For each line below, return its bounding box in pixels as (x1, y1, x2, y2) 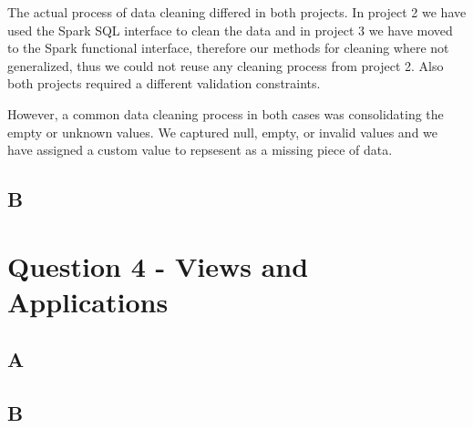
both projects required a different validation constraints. (7, 74, 321, 93)
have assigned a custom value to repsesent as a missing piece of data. (7, 140, 393, 159)
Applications (7, 282, 169, 320)
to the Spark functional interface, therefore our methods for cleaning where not (7, 38, 449, 57)
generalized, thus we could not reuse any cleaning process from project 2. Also (7, 56, 444, 75)
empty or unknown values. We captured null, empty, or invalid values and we (7, 122, 438, 141)
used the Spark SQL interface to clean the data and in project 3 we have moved (7, 20, 453, 39)
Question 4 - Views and (7, 247, 309, 284)
